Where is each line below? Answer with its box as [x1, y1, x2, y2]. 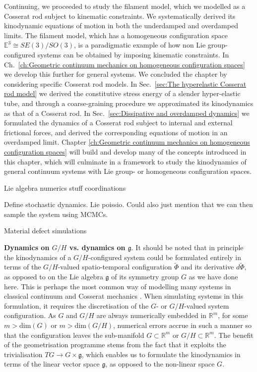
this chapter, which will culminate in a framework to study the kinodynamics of [4, 156, 247, 166]
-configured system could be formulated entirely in [88, 252, 242, 262]
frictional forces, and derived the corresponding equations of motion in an [4, 127, 228, 137]
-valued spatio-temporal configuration [58, 262, 172, 272]
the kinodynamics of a [4, 252, 71, 262]
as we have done [189, 271, 238, 282]
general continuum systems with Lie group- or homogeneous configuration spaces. [4, 166, 252, 176]
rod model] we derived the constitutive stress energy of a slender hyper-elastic [4, 88, 241, 99]
